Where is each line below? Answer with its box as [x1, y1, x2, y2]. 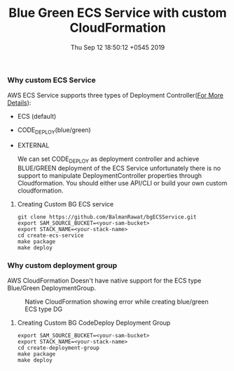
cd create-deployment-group [17, 344, 99, 352]
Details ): [7, 98, 32, 107]
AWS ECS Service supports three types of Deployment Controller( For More [7, 91, 224, 100]
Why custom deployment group [7, 260, 118, 270]
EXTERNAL [17, 141, 50, 150]
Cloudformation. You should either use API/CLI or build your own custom [17, 178, 228, 187]
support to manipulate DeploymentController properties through [17, 171, 202, 180]
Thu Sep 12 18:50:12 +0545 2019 [70, 43, 165, 51]
